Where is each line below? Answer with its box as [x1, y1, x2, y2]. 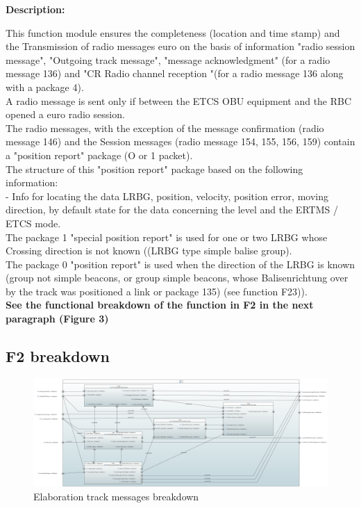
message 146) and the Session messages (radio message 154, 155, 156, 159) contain [6, 134, 355, 149]
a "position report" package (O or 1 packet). [6, 147, 193, 162]
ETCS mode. [6, 215, 61, 230]
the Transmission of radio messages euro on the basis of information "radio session [6, 39, 355, 54]
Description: [6, 2, 65, 16]
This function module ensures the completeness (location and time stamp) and [6, 25, 340, 40]
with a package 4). [6, 79, 84, 94]
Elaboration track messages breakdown [33, 489, 199, 504]
